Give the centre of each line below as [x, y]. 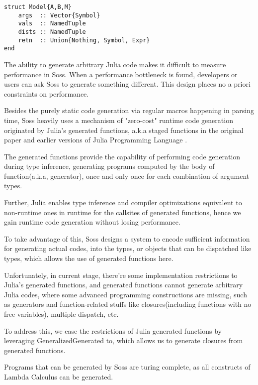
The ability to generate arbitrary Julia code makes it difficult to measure [115, 64]
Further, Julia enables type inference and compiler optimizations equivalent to [123, 202]
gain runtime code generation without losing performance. [92, 222]
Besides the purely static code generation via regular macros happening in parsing [129, 110]
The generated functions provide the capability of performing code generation [122, 156]
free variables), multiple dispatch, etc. [61, 314]
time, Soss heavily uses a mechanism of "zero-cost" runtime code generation [119, 120]
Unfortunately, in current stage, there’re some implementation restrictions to [121, 275]
